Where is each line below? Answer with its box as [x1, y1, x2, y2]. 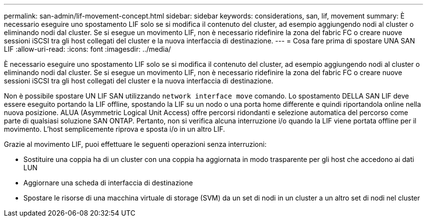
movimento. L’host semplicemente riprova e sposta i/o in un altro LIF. [4, 125, 225, 133]
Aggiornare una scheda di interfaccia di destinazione [23, 179, 193, 187]
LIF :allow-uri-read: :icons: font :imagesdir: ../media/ [4, 45, 171, 53]
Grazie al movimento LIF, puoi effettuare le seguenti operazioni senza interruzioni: [4, 140, 267, 148]
